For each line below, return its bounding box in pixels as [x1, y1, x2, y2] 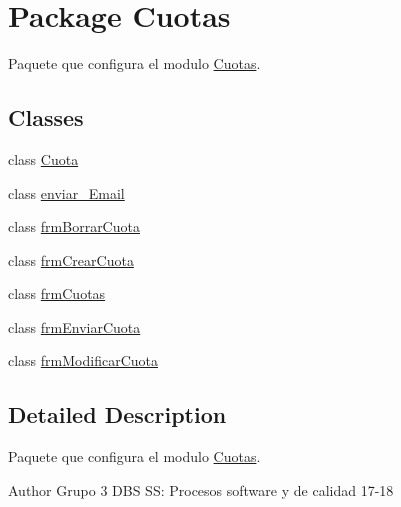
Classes [8, 102, 84, 133]
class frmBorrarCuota [8, 216, 140, 237]
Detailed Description [8, 399, 227, 430]
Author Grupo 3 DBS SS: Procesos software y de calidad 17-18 [8, 479, 394, 500]
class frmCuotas [8, 283, 106, 304]
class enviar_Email [8, 182, 125, 203]
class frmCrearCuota [8, 249, 134, 270]
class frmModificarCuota [8, 350, 158, 371]
